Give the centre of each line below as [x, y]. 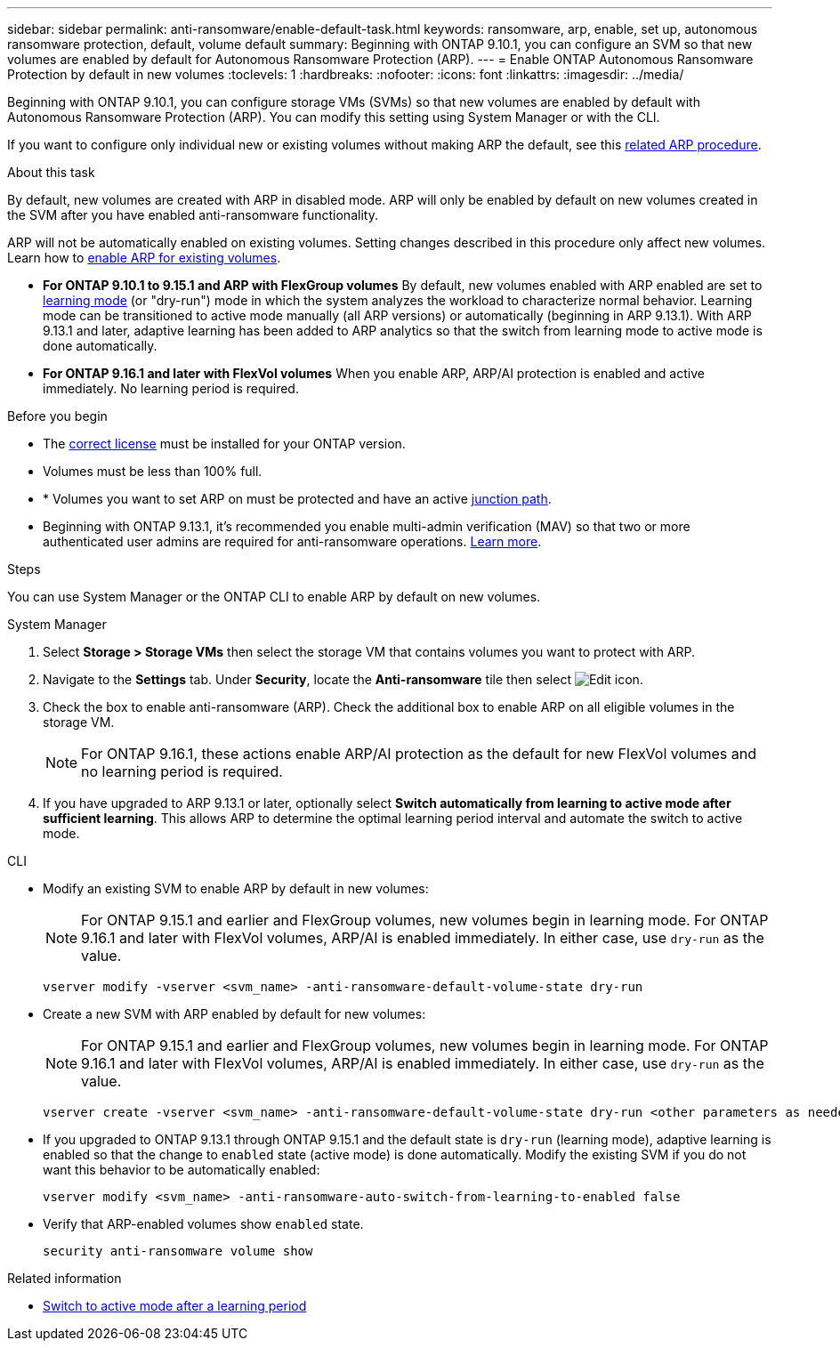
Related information [65, 1278]
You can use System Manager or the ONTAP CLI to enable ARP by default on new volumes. [274, 597]
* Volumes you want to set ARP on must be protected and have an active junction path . [297, 499]
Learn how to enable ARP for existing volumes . [144, 258]
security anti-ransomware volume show [178, 1251]
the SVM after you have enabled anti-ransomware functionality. [193, 215]
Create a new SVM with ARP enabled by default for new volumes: [234, 1014]
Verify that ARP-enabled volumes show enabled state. [203, 1224]
